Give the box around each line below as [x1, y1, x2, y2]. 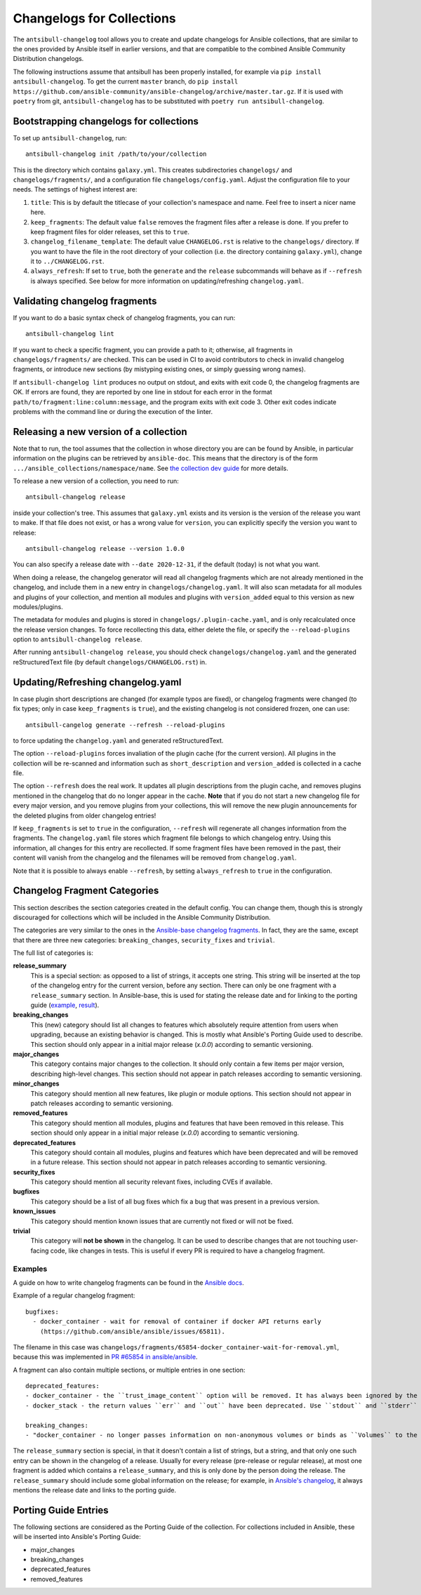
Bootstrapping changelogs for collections [13, 115, 199, 127]
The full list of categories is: [13, 949, 94, 957]
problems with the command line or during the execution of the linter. [13, 407, 213, 415]
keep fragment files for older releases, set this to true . [30, 227, 189, 236]
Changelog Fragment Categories [13, 885, 159, 897]
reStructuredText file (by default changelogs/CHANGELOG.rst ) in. [13, 658, 207, 666]
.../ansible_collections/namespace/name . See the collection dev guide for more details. [13, 464, 289, 472]
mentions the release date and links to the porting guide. [13, 1486, 177, 1494]
